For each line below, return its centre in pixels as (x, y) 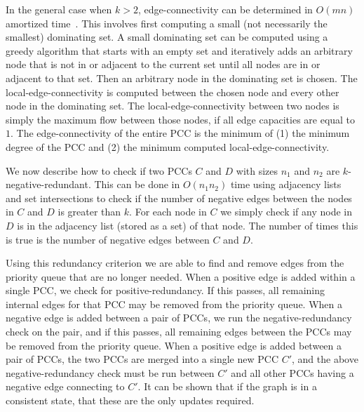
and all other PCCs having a (292, 372)
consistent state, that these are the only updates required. (130, 400)
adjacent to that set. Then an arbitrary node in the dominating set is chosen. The (182, 78)
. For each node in (168, 212)
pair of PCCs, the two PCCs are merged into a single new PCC (142, 359)
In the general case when (59, 9)
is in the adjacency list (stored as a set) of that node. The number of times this (188, 225)
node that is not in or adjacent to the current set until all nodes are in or (163, 64)
